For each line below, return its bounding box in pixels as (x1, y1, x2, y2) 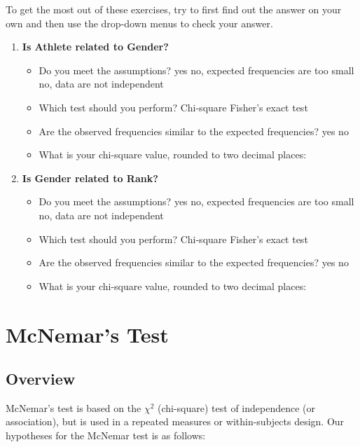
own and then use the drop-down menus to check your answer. (6, 15, 273, 30)
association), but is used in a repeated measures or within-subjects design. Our (6, 414, 345, 429)
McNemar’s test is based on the (6, 400, 141, 415)
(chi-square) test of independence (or (157, 400, 315, 415)
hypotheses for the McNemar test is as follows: (6, 428, 206, 443)
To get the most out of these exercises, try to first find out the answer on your (6, 2, 342, 16)
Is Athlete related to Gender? (22, 39, 169, 54)
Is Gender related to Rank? (22, 170, 158, 185)
